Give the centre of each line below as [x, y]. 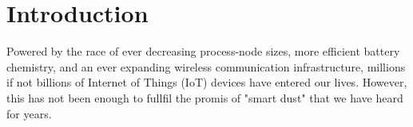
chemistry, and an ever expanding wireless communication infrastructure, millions [206, 66]
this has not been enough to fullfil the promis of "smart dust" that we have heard [205, 97]
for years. [29, 113]
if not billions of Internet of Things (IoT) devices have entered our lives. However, [207, 82]
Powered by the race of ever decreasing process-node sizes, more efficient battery [203, 51]
